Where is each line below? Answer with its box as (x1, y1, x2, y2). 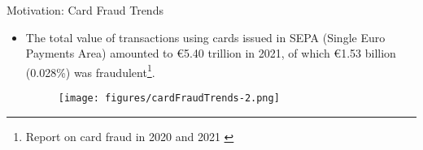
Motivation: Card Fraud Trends (7, 2, 164, 18)
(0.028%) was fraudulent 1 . (25, 61, 155, 80)
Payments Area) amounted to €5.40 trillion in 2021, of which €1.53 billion (25, 45, 396, 62)
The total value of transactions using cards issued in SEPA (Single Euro (25, 28, 386, 45)
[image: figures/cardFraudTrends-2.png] (58, 92, 280, 105)
